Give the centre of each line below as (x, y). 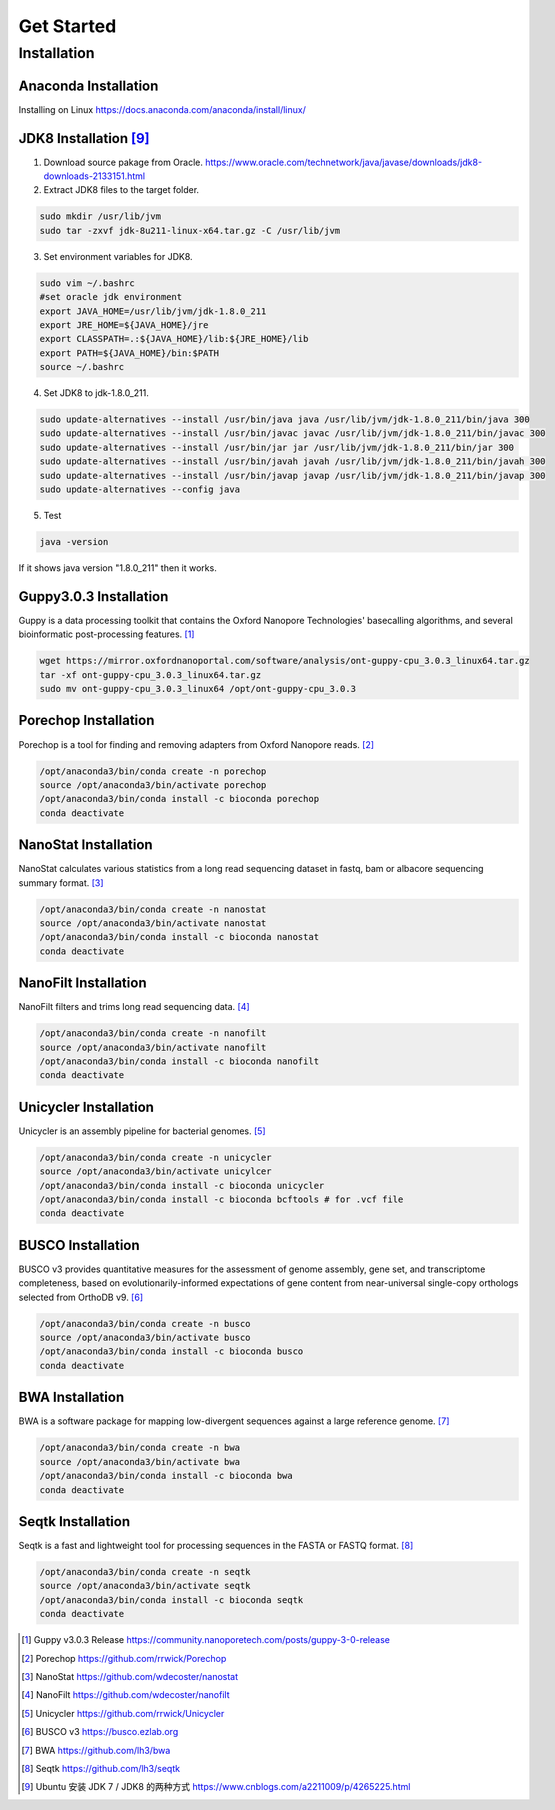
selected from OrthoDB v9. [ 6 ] (81, 1297)
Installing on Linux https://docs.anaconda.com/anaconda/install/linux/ (162, 109)
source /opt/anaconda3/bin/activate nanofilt (153, 1047)
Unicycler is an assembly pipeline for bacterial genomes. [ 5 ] (142, 1131)
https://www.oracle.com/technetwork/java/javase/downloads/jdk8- (344, 162)
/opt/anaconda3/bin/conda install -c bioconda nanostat (179, 937)
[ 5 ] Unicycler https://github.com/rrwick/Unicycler (123, 1713)
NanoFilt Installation (82, 983)
